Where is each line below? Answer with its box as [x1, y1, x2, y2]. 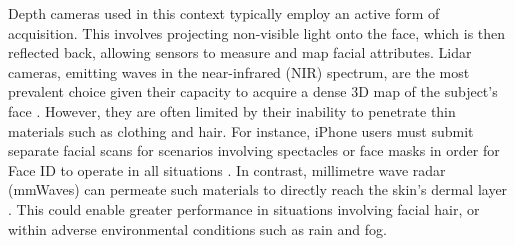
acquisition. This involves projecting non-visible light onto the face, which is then [8, 22, 506, 43]
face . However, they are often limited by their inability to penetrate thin [8, 100, 456, 121]
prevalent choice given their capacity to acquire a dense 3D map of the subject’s [8, 81, 498, 102]
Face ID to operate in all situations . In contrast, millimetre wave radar [8, 159, 446, 180]
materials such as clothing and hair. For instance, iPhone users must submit [8, 120, 474, 141]
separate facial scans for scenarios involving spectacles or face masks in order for [8, 140, 500, 161]
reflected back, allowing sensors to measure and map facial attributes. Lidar [8, 42, 472, 63]
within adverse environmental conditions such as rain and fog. [8, 218, 387, 239]
